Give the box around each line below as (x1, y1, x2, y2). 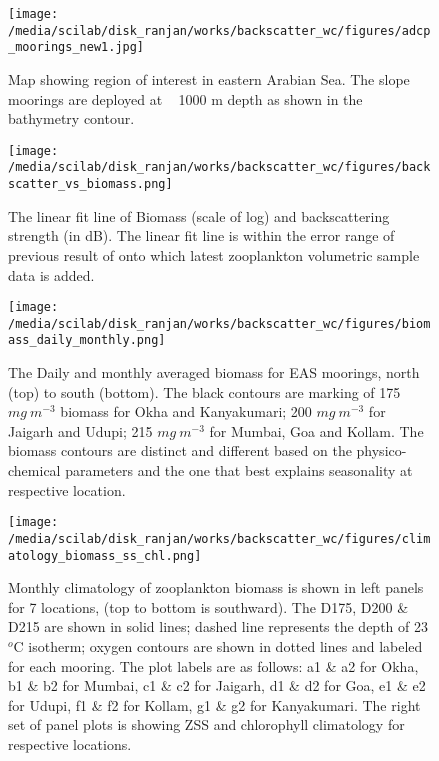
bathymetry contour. (8, 108, 135, 129)
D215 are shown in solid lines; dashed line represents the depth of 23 (8, 616, 428, 637)
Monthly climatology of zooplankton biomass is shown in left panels (8, 577, 424, 598)
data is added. (8, 264, 95, 285)
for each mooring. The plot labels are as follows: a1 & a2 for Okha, (8, 655, 419, 676)
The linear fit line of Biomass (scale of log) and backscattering (8, 205, 390, 226)
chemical (8, 460, 61, 481)
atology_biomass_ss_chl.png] (8, 548, 202, 563)
